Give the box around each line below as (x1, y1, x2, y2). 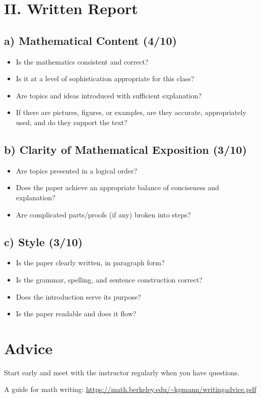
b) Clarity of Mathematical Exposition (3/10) (4, 141, 247, 157)
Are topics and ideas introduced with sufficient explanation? (16, 90, 202, 100)
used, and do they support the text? (16, 117, 127, 127)
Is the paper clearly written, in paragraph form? (16, 257, 165, 268)
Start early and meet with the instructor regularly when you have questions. (4, 367, 240, 377)
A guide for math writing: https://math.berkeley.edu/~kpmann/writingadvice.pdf (4, 384, 256, 394)
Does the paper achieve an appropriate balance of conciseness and (16, 182, 219, 193)
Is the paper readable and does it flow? (16, 308, 137, 319)
